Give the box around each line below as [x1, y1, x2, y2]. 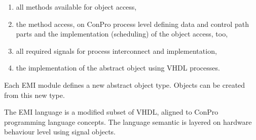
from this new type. [4, 89, 65, 100]
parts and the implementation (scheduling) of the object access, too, [16, 28, 228, 39]
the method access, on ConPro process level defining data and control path [16, 18, 249, 29]
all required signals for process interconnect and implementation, [16, 45, 217, 56]
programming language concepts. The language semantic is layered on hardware [4, 116, 252, 127]
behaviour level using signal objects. [4, 126, 116, 137]
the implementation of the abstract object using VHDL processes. [16, 62, 220, 73]
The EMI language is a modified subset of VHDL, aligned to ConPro [4, 107, 218, 117]
